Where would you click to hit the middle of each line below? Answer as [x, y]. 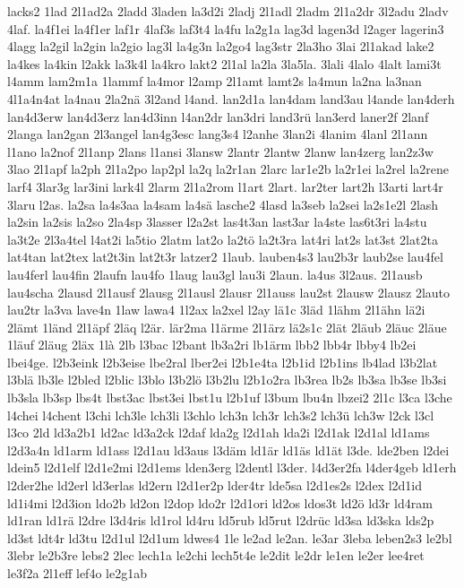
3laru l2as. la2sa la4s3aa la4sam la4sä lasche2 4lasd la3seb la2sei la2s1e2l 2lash [223, 204]
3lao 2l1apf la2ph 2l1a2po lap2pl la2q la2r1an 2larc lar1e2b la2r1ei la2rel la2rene [228, 169]
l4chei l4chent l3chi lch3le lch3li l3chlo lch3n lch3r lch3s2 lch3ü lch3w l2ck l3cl [221, 415]
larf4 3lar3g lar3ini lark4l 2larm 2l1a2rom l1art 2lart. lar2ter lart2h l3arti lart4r [225, 186]
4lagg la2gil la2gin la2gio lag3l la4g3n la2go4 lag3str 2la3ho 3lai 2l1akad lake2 [221, 46]
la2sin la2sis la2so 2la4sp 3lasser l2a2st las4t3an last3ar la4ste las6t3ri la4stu [217, 222]
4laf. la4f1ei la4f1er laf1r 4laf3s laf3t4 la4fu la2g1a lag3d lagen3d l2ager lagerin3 [226, 28]
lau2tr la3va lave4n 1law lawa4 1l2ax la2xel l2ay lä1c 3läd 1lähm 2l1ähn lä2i [216, 310]
